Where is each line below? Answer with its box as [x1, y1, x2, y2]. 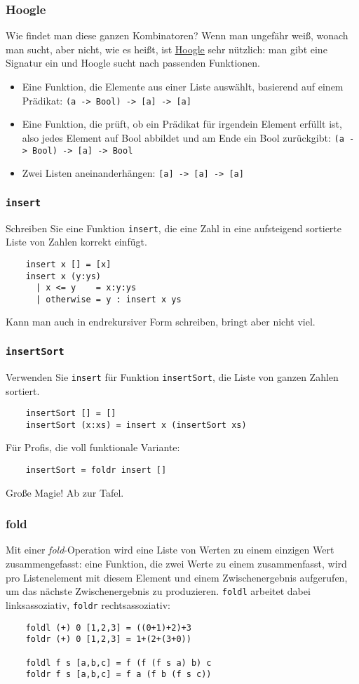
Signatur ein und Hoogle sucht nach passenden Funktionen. [6, 55, 260, 70]
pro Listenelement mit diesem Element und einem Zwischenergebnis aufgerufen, [6, 570, 348, 584]
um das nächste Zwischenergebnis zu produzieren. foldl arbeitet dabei [6, 584, 311, 598]
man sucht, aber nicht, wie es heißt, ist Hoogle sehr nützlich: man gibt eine [6, 41, 327, 56]
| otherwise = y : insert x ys [35, 294, 182, 304]
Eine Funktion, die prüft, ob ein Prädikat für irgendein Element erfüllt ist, [22, 116, 342, 131]
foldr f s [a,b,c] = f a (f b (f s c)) [25, 669, 212, 680]
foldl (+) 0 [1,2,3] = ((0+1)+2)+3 [25, 622, 191, 633]
